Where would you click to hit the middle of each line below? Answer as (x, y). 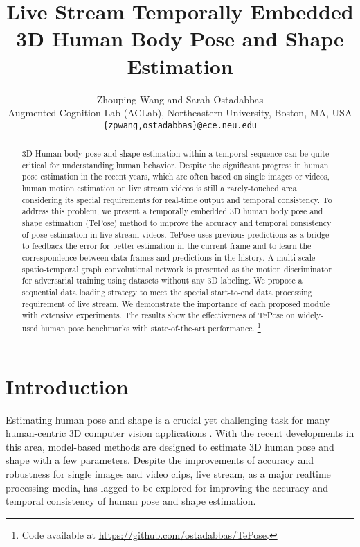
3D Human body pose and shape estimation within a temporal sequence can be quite (175, 154)
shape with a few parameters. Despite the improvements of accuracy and (160, 460)
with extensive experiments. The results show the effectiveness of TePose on (158, 315)
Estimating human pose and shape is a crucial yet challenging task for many (168, 419)
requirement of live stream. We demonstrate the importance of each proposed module (176, 303)
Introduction (67, 386)
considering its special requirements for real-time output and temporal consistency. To (177, 199)
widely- (310, 315)
